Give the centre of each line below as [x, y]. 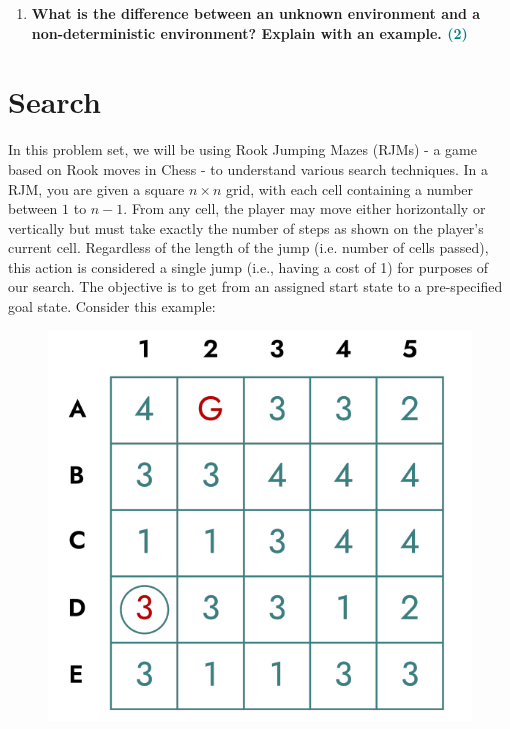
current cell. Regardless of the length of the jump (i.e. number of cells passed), [248, 247]
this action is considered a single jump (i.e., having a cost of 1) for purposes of [248, 266]
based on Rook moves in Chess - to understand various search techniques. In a [248, 168]
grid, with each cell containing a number [350, 188]
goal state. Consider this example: [112, 306]
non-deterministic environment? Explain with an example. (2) [249, 32]
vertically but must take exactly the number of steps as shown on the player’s [246, 227]
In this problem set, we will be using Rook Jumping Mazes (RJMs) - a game [242, 149]
